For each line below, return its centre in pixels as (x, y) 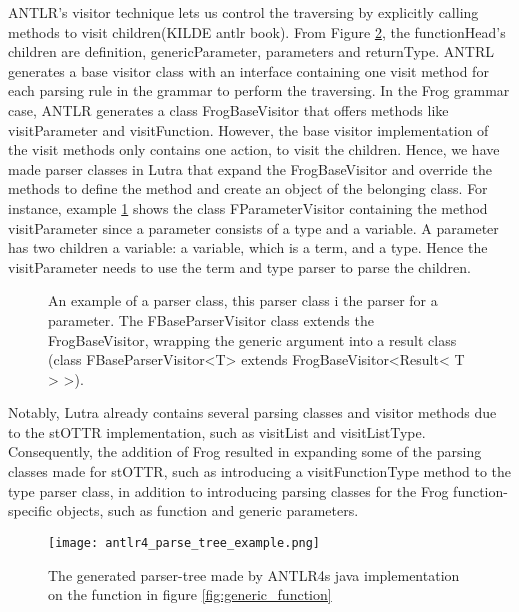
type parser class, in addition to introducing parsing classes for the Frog (228, 490)
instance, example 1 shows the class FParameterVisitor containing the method (248, 207)
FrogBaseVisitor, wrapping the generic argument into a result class (252, 339)
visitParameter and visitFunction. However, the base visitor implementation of (248, 129)
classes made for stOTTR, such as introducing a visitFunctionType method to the (260, 471)
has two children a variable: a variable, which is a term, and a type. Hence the (248, 247)
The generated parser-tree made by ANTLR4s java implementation (254, 574)
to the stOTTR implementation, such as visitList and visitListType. (217, 431)
